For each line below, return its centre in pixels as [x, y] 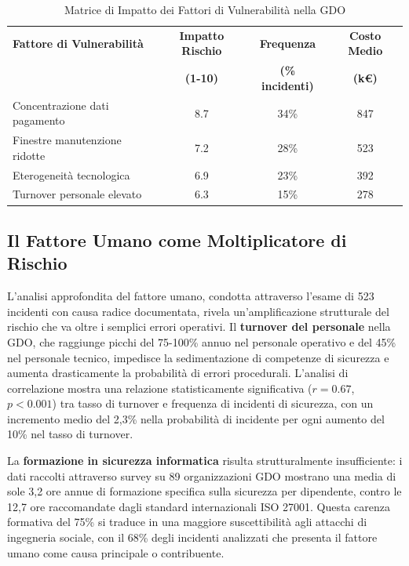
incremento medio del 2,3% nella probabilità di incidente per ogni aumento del [196, 418]
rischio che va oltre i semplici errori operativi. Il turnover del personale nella [199, 327]
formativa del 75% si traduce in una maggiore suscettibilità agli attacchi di [187, 522]
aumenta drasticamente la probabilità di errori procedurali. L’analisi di [178, 373]
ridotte [29, 155]
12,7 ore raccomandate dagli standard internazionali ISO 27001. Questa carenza [199, 506]
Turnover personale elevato [77, 194]
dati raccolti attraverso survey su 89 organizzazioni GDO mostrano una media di [202, 475]
